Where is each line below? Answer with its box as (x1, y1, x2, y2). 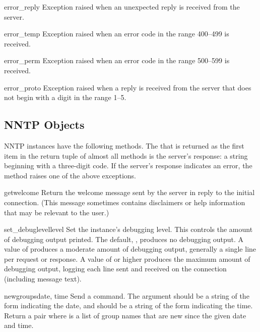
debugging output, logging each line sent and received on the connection (4, 263, 227, 274)
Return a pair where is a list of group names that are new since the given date (4, 310, 246, 320)
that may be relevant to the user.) (4, 207, 109, 217)
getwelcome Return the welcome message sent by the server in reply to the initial (4, 187, 255, 198)
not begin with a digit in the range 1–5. (4, 92, 126, 103)
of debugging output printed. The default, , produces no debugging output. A (4, 233, 244, 244)
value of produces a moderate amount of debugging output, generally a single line (4, 244, 256, 254)
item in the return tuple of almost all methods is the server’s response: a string (4, 150, 248, 161)
